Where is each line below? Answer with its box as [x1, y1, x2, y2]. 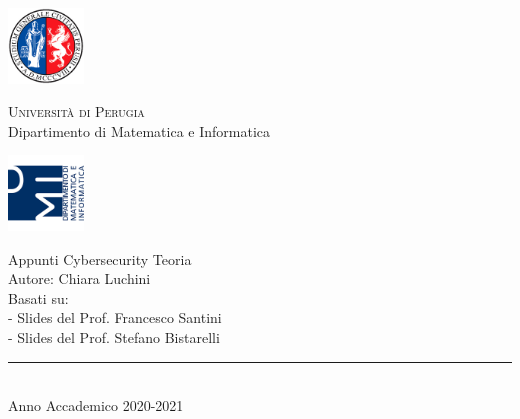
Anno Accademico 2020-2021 [8, 395, 184, 416]
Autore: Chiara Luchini [8, 268, 151, 289]
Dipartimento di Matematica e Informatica [8, 120, 270, 141]
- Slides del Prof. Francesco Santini [8, 307, 222, 328]
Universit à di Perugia [8, 101, 145, 122]
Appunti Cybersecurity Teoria [8, 248, 192, 269]
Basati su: [8, 287, 69, 308]
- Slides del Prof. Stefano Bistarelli [8, 326, 220, 347]
